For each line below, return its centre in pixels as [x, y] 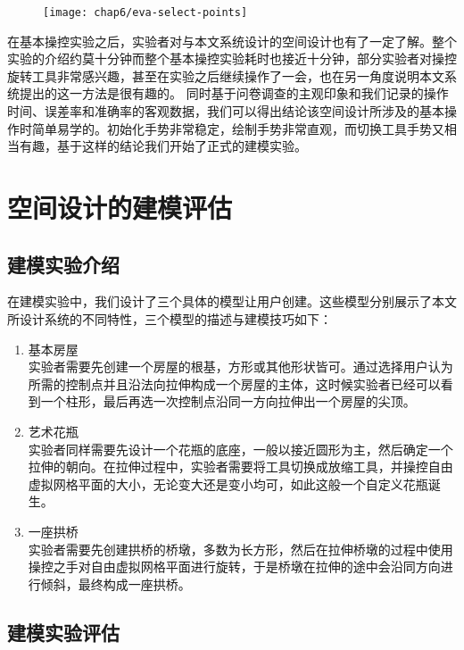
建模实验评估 [63, 632]
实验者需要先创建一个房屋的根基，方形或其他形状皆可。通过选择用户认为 [240, 367]
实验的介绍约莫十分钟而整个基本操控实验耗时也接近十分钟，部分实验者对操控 [232, 58]
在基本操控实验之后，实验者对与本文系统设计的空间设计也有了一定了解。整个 [232, 41]
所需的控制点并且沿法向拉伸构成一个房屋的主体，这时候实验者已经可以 [234, 383]
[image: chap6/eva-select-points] [145, 12]
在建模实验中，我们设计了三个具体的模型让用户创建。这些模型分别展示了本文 [232, 301]
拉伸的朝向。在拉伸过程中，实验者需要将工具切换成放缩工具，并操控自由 [240, 467]
